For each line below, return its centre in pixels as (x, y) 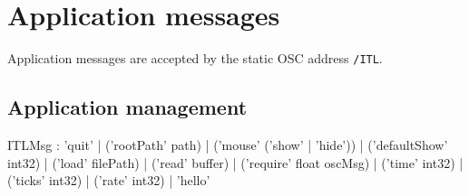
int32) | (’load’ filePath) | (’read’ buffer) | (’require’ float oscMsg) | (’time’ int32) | (235, 162)
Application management (127, 107)
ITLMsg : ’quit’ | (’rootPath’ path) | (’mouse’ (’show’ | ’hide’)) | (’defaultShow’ (228, 144)
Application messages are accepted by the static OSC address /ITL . (195, 58)
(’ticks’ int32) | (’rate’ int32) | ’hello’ (109, 180)
